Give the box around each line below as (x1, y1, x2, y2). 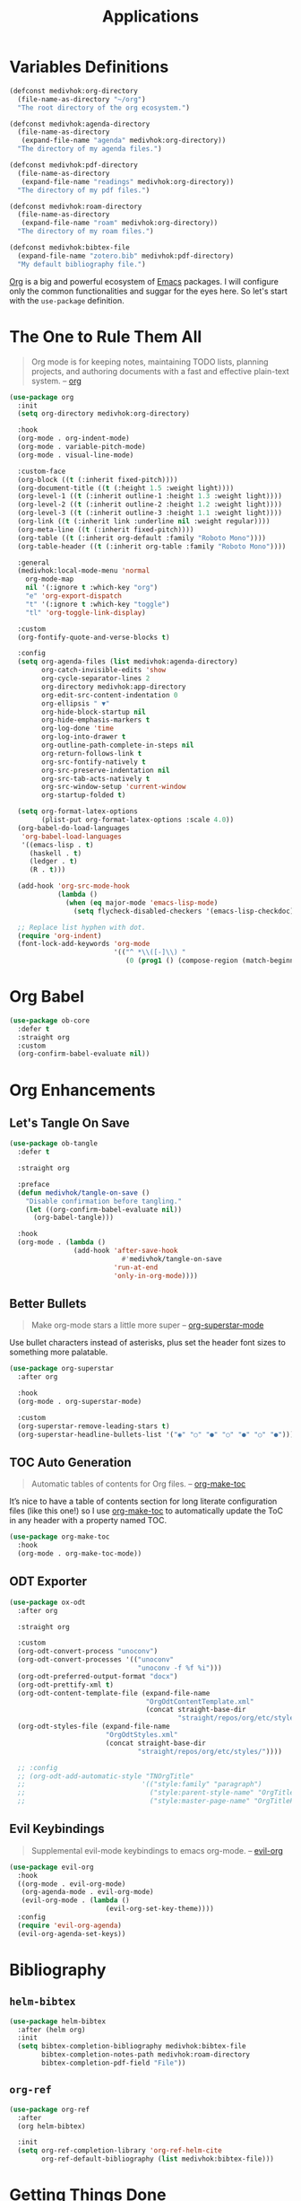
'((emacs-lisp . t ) (21, 840, 94, 849)
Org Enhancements (9, 1080, 156, 1100)
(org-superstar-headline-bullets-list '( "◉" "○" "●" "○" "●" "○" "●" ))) (17, 1430, 295, 1439)
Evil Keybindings (9, 1821, 105, 1837)
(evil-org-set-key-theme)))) (105, 1905, 215, 1914)
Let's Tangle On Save (9, 1115, 130, 1130)
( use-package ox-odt (9, 1598, 87, 1607)
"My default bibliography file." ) (17, 259, 146, 268)
